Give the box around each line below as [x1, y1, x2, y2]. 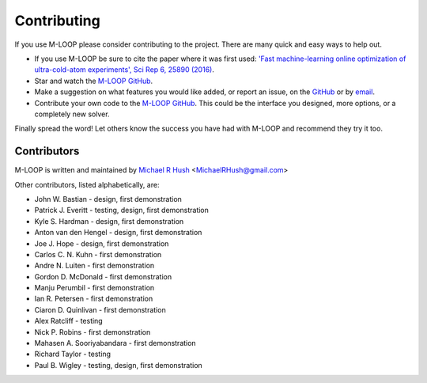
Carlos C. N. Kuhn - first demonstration [34, 249, 162, 259]
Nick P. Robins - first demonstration [34, 327, 151, 336]
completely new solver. [34, 109, 110, 119]
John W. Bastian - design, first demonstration [34, 194, 182, 203]
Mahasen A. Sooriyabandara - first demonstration [34, 339, 197, 348]
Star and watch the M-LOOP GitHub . [34, 76, 153, 85]
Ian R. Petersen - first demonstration [34, 294, 153, 304]
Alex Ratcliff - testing [34, 317, 103, 326]
